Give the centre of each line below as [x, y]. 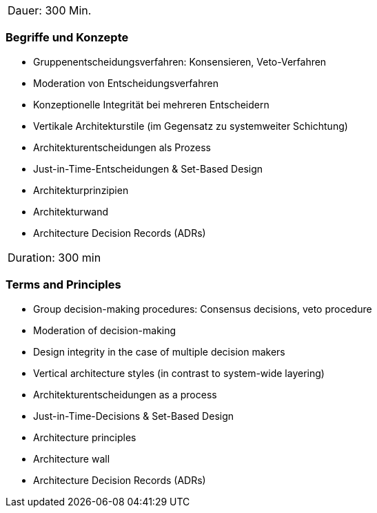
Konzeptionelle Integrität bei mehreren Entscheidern [151, 104]
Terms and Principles [63, 285]
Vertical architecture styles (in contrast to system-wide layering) [179, 373]
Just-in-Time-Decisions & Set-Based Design [134, 416]
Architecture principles [85, 437]
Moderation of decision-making [105, 330]
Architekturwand [71, 211]
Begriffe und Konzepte [67, 38]
